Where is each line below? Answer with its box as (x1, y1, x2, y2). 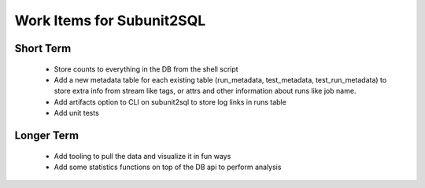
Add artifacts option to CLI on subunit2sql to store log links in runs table (54, 97, 286, 106)
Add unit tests (54, 109, 100, 118)
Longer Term (14, 128, 79, 142)
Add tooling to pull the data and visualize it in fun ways (54, 151, 231, 160)
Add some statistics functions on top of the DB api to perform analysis (54, 162, 282, 171)
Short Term (14, 42, 72, 55)
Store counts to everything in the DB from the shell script (54, 64, 239, 74)
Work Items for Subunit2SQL (14, 12, 206, 29)
